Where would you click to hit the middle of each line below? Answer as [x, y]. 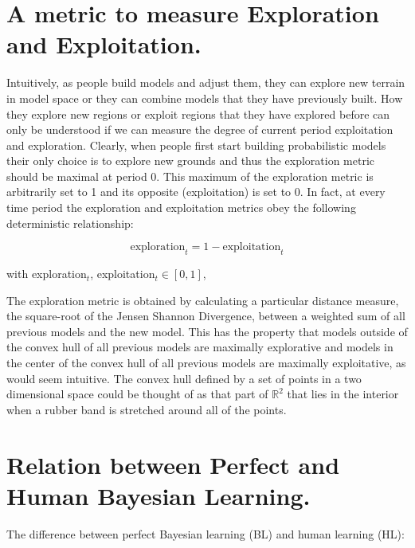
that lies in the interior [343, 394]
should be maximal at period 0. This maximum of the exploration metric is [190, 176]
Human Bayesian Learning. [159, 495]
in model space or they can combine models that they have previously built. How [205, 98]
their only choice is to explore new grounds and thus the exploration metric [191, 160]
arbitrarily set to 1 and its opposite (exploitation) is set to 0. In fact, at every [196, 192]
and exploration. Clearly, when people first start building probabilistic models [196, 145]
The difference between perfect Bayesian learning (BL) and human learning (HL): [206, 533]
